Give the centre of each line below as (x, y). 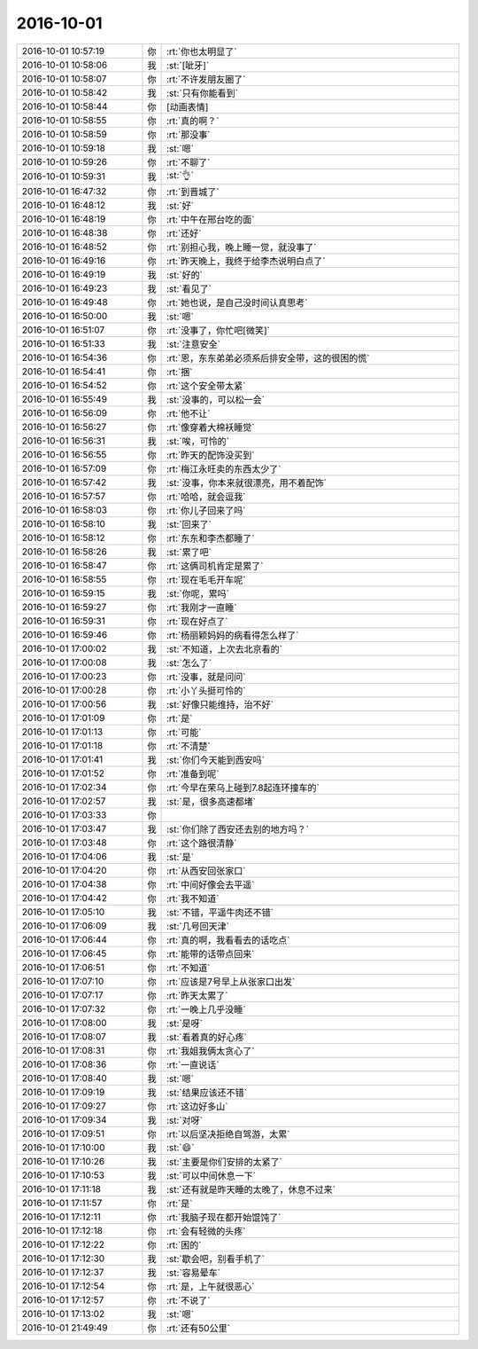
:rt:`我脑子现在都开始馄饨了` (224, 1217)
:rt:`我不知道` (193, 898)
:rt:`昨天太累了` (197, 995)
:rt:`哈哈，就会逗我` (206, 497)
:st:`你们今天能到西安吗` (216, 760)
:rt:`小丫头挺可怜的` (206, 690)
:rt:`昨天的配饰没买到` (210, 455)
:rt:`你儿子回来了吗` (206, 510)
